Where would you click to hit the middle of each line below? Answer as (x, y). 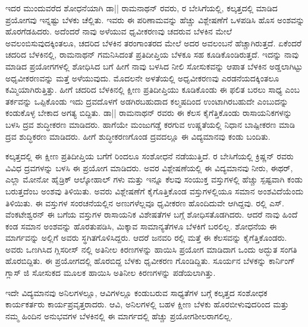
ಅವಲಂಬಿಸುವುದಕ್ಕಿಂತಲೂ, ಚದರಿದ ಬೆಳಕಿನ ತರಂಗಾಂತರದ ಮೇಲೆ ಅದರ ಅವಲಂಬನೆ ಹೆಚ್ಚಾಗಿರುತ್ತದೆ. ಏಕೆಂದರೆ (154, 43)
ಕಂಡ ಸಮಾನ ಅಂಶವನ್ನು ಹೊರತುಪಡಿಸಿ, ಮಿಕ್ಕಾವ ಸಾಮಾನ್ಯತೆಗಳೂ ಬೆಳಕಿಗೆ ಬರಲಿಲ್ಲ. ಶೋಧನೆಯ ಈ (141, 226)
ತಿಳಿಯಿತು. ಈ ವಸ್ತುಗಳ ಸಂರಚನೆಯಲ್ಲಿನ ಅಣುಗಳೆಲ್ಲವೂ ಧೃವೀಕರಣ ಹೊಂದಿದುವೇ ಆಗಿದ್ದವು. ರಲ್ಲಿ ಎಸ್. (145, 202)
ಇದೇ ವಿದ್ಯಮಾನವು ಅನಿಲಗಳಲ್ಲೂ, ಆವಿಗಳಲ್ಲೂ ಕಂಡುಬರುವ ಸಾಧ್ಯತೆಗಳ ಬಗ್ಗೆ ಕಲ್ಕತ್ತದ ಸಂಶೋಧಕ (136, 292)
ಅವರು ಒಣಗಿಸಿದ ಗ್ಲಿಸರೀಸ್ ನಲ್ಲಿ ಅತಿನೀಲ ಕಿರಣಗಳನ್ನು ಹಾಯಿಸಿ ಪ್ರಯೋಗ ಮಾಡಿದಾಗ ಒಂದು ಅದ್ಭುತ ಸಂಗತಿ (151, 249)
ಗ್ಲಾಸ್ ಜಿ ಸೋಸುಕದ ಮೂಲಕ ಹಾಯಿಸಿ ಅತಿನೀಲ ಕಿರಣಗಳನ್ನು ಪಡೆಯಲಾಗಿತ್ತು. (111, 273)
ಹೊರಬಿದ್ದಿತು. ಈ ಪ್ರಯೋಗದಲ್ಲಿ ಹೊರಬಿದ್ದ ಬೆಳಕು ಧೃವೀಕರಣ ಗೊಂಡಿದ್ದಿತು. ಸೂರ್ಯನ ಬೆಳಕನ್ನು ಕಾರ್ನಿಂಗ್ (150, 261)
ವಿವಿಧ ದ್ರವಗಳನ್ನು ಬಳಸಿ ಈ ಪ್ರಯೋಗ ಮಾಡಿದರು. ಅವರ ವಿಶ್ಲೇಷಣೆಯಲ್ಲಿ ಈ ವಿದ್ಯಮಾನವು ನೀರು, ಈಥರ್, (149, 167)
